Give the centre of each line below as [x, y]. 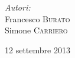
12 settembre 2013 [37, 50]
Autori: [18, 7]
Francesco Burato [37, 18]
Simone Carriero [36, 30]
